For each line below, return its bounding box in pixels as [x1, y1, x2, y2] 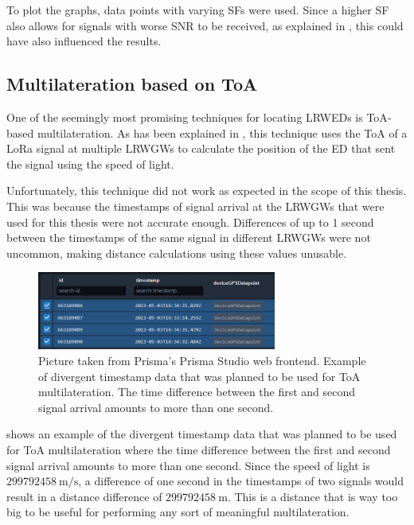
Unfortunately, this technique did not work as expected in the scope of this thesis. [6, 182, 407, 199]
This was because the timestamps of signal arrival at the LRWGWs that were [6, 197, 385, 214]
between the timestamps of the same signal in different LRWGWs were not [6, 229, 371, 246]
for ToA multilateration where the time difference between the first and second [6, 441, 391, 457]
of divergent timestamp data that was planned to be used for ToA [38, 367, 361, 384]
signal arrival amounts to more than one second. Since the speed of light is [6, 457, 370, 473]
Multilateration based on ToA [6, 72, 258, 96]
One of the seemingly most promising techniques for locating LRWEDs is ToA [6, 108, 388, 125]
